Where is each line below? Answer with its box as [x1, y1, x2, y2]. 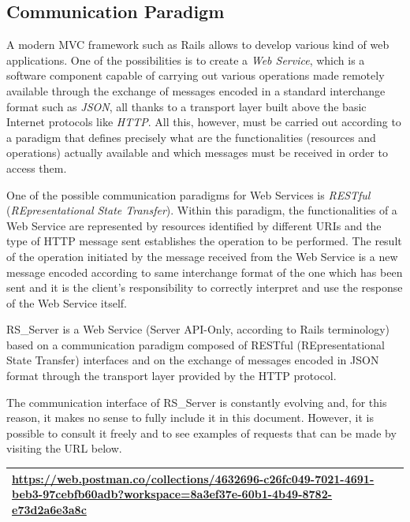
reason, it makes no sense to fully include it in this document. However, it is [6, 409, 375, 426]
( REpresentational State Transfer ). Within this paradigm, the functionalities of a [6, 202, 397, 218]
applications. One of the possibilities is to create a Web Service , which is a [6, 51, 365, 68]
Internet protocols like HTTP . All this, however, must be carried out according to [6, 114, 401, 130]
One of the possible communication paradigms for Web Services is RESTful [6, 186, 371, 203]
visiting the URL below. [6, 440, 122, 457]
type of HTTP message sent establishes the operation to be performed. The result [6, 233, 402, 249]
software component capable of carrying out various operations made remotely [6, 67, 385, 84]
